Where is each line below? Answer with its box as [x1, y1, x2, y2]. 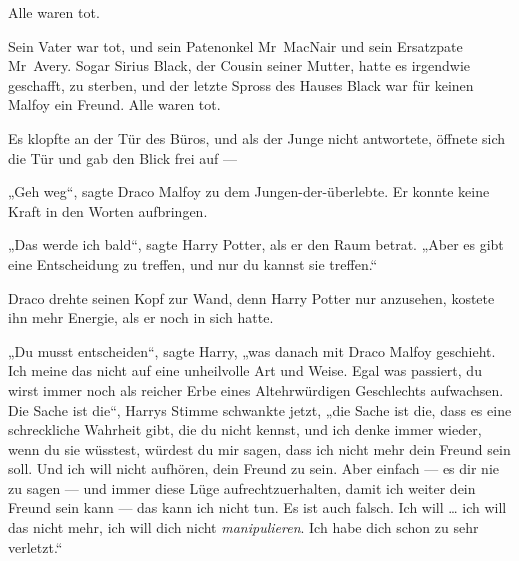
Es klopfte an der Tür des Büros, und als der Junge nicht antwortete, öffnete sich [8, 127, 506, 148]
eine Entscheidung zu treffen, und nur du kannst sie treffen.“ [8, 253, 378, 274]
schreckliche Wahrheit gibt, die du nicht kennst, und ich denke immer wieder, [8, 419, 482, 440]
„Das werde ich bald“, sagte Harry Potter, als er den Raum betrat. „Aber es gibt [8, 234, 504, 255]
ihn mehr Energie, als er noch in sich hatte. [8, 307, 274, 328]
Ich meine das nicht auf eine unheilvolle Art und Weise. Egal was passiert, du [8, 360, 482, 381]
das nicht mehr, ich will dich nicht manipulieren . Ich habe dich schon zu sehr [8, 517, 479, 538]
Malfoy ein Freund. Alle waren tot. [8, 94, 221, 115]
